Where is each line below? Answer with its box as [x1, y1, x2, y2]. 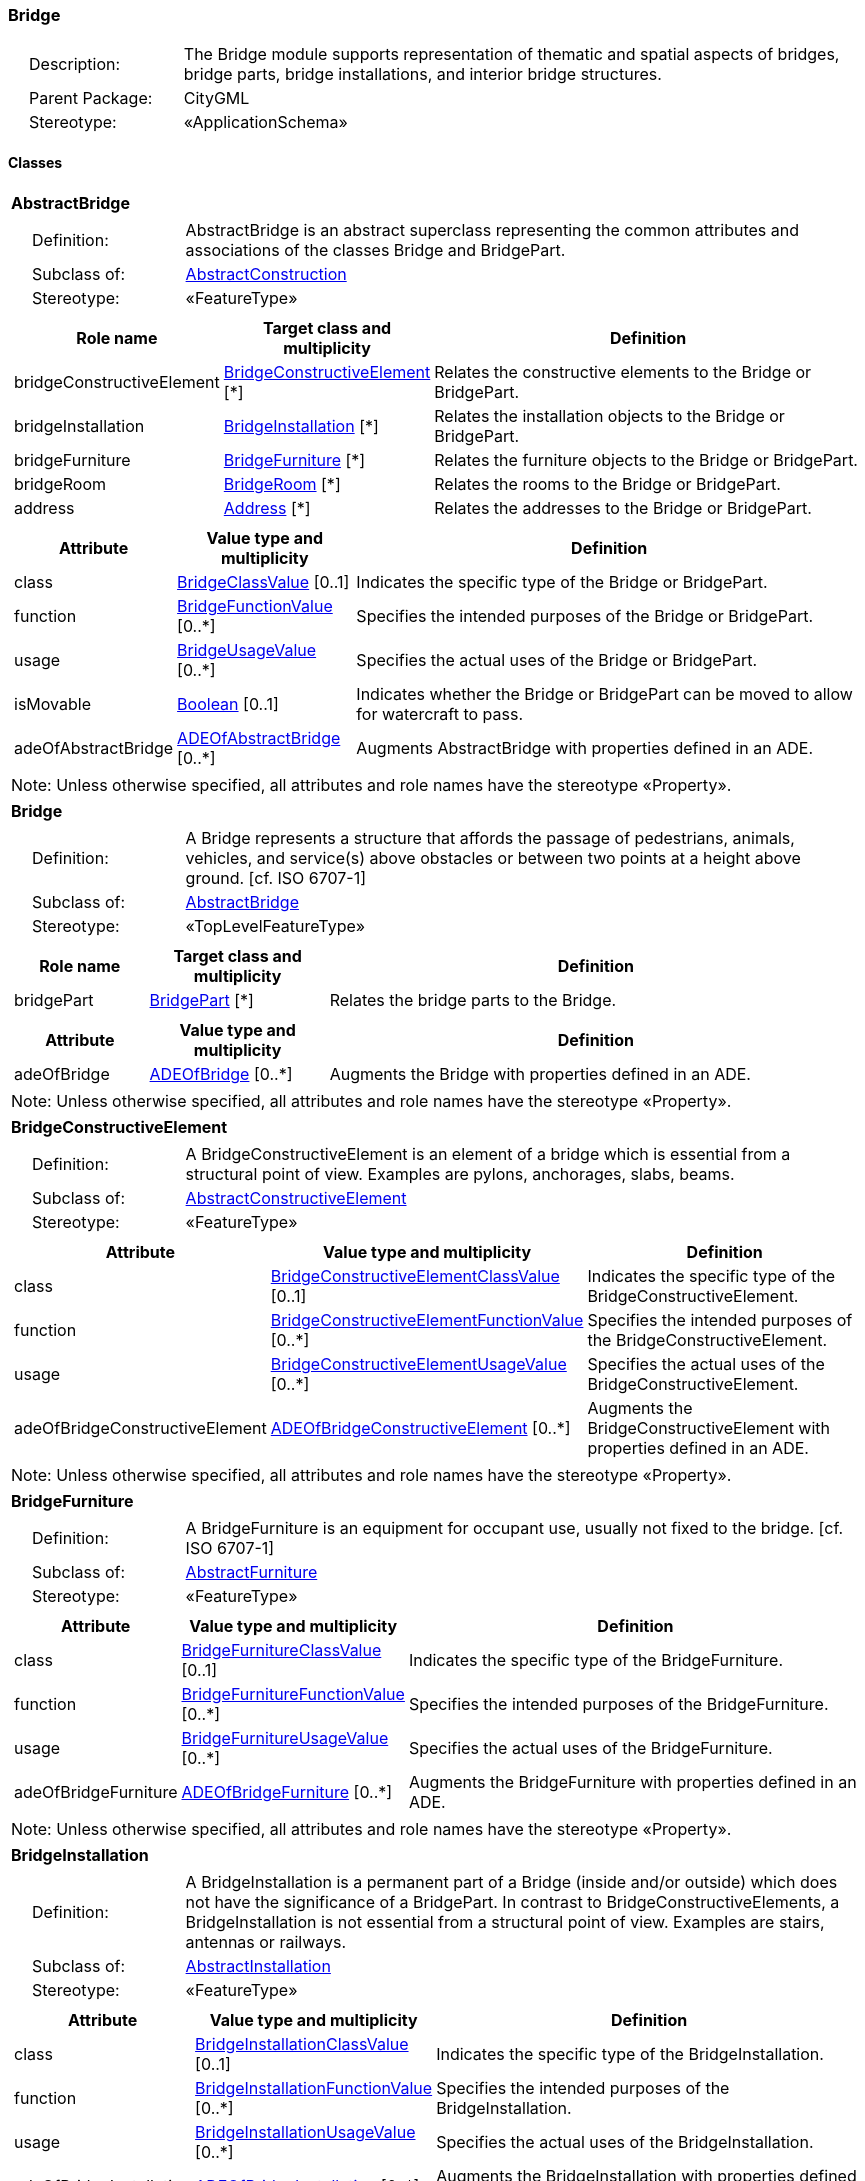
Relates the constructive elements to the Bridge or [434, 361, 812, 382]
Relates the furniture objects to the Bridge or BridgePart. [434, 449, 858, 470]
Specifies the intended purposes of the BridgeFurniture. [408, 1693, 829, 1714]
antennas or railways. [185, 1931, 347, 1952]
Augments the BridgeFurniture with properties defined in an [408, 1771, 857, 1792]
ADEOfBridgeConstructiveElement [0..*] [270, 1417, 571, 1438]
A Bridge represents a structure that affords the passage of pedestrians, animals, [185, 827, 795, 848]
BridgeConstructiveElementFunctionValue [270, 1309, 584, 1330]
